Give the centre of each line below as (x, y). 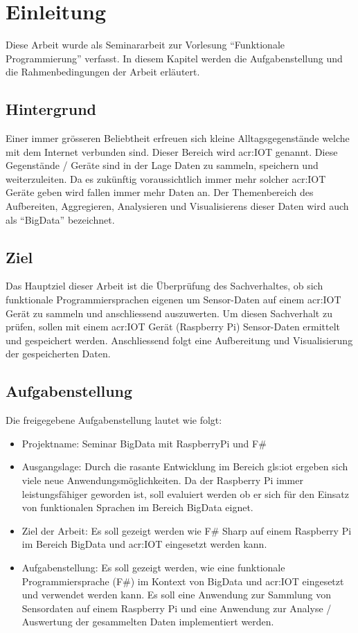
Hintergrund (51, 109)
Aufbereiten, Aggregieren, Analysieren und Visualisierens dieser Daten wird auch (177, 206)
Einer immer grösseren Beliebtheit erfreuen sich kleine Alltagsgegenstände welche (178, 138)
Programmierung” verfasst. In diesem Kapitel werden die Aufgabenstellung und (174, 58)
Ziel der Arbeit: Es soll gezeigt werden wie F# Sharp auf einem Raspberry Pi (187, 530)
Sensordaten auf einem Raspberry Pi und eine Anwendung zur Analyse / (177, 608)
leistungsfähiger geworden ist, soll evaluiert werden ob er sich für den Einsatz (186, 493)
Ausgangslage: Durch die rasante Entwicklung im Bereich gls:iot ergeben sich (185, 466)
